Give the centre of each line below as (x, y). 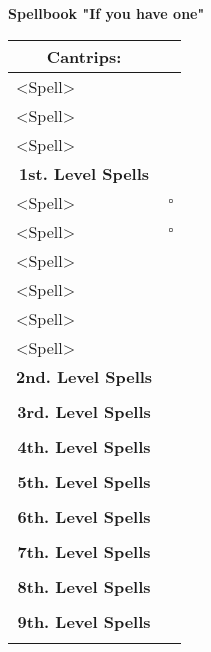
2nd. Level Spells (84, 376)
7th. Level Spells (84, 551)
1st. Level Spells (84, 173)
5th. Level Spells (84, 481)
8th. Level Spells (84, 586)
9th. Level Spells (84, 621)
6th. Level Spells (84, 516)
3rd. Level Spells (84, 411)
